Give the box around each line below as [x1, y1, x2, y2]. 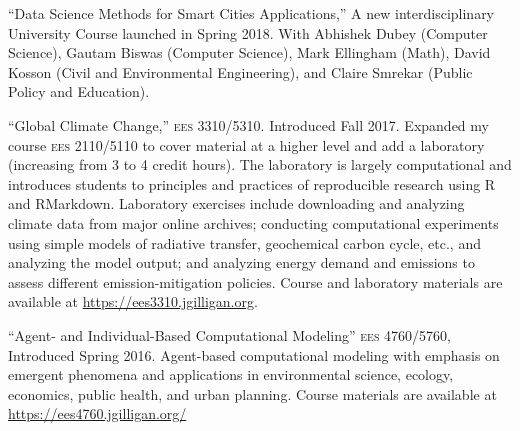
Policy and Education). [8, 81, 150, 102]
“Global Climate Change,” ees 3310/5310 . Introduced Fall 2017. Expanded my [8, 114, 489, 135]
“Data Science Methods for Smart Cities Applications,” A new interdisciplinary [8, 3, 495, 23]
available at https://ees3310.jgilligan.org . [8, 291, 258, 312]
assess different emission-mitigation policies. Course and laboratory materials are [8, 271, 503, 292]
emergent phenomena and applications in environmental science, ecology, [8, 364, 454, 385]
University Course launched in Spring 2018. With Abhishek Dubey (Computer [8, 22, 488, 43]
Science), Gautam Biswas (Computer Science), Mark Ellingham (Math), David [8, 42, 491, 63]
